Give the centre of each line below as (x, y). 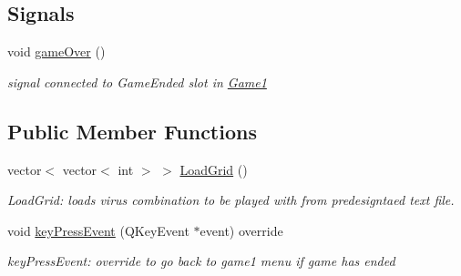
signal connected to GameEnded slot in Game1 (137, 82)
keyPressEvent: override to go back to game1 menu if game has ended (201, 261)
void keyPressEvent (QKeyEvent (98, 230)
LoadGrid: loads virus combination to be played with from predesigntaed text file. (231, 200)
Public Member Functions (132, 131)
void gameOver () (56, 51)
